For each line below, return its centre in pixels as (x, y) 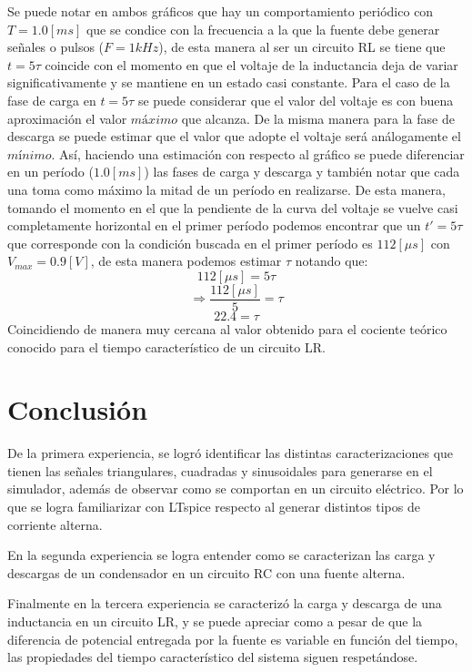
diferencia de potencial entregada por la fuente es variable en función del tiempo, (233, 639)
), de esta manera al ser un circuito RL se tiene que (302, 47)
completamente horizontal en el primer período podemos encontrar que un (214, 225)
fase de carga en (52, 100)
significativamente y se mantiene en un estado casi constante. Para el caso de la (229, 82)
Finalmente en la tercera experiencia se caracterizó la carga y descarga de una (225, 603)
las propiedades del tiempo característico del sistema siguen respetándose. (213, 657)
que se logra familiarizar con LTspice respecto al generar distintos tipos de (214, 507)
